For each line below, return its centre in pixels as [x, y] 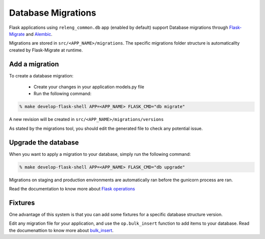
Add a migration [34, 64]
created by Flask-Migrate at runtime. [46, 50]
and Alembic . [39, 34]
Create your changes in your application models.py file [89, 87]
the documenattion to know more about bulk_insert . [61, 230]
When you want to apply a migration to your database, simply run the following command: [100, 154]
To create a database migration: [41, 75]
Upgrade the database [44, 142]
